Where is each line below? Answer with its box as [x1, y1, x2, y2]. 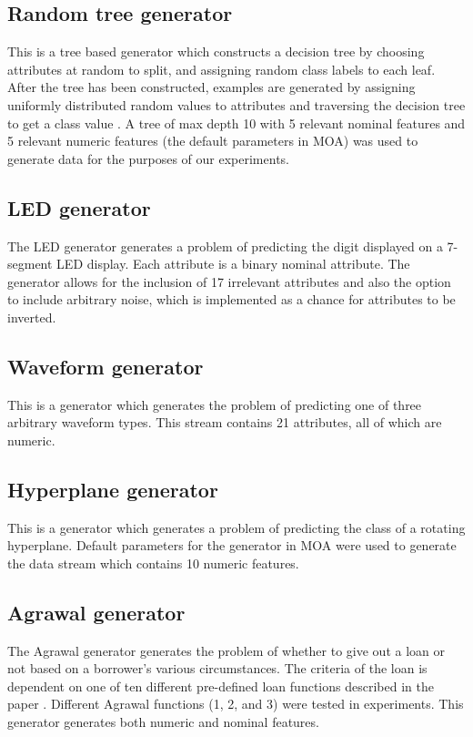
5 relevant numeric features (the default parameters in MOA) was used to [7, 131, 418, 150]
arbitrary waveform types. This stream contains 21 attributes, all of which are [7, 413, 442, 432]
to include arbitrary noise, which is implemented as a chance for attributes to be [7, 290, 456, 309]
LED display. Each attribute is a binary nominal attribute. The [56, 254, 410, 273]
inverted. [7, 307, 56, 326]
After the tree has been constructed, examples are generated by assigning [7, 77, 416, 97]
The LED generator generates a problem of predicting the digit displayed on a [7, 236, 443, 255]
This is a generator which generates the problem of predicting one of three [7, 394, 422, 414]
